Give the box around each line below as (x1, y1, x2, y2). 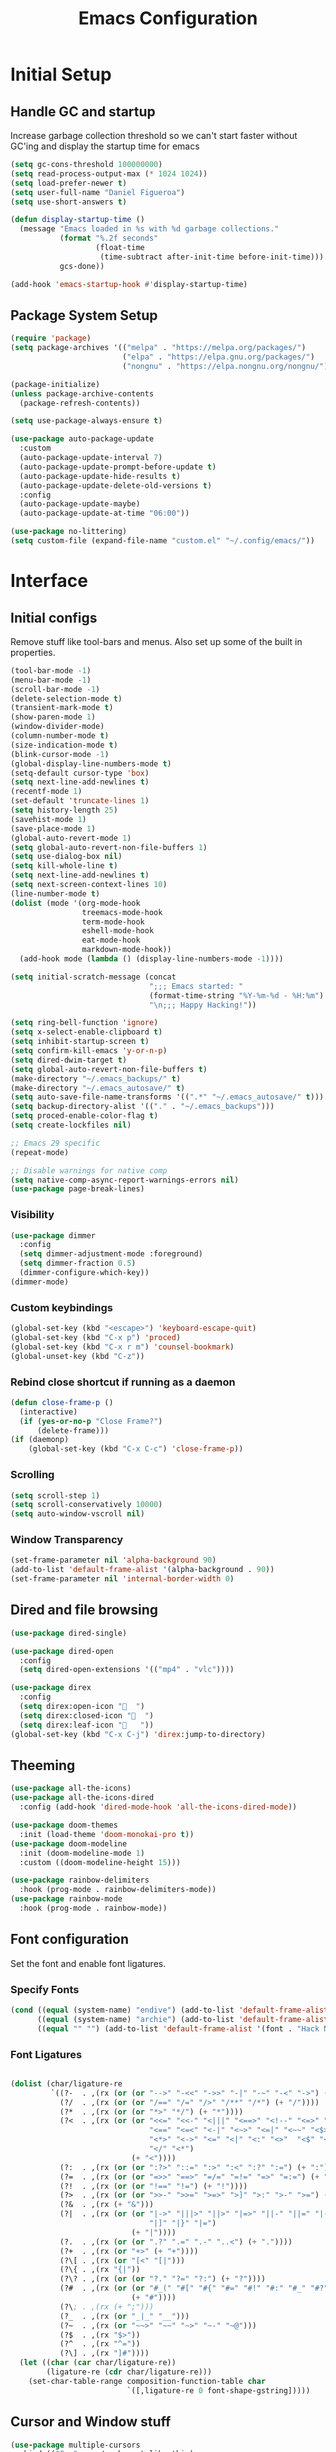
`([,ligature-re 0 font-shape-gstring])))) (126, 2385, 311, 2396)
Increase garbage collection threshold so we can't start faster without (10, 130, 298, 141)
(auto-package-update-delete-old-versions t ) (19, 480, 213, 491)
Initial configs (10, 609, 98, 626)
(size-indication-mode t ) (10, 740, 118, 750)
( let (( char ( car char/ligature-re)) (19, 2358, 177, 2368)
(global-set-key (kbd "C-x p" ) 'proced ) (10, 1333, 182, 1343)
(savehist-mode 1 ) (10, 814, 87, 824)
